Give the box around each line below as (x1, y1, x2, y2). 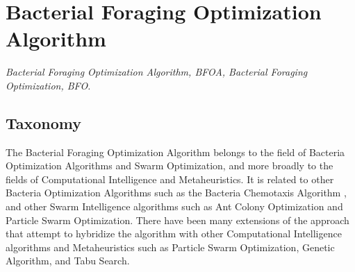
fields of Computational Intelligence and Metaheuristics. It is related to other (6, 171, 334, 186)
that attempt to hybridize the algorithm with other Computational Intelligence (6, 226, 342, 241)
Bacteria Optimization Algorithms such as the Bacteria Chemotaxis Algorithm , (6, 185, 347, 200)
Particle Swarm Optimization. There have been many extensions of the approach (6, 212, 349, 227)
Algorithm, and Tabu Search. (6, 253, 130, 268)
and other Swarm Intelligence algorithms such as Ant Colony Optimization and (6, 199, 343, 214)
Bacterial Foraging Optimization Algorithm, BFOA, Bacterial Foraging (6, 65, 308, 79)
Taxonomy (6, 112, 82, 133)
